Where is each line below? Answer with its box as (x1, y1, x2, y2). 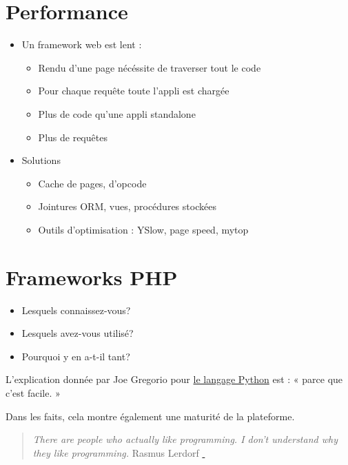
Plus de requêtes (38, 130, 108, 144)
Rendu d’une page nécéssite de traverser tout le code (38, 60, 261, 74)
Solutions (21, 153, 61, 167)
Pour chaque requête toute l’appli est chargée (38, 83, 229, 98)
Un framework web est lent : (21, 37, 142, 52)
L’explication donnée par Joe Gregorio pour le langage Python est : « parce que (6, 372, 343, 386)
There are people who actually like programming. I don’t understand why (32, 432, 338, 446)
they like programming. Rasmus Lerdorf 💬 (32, 445, 205, 459)
